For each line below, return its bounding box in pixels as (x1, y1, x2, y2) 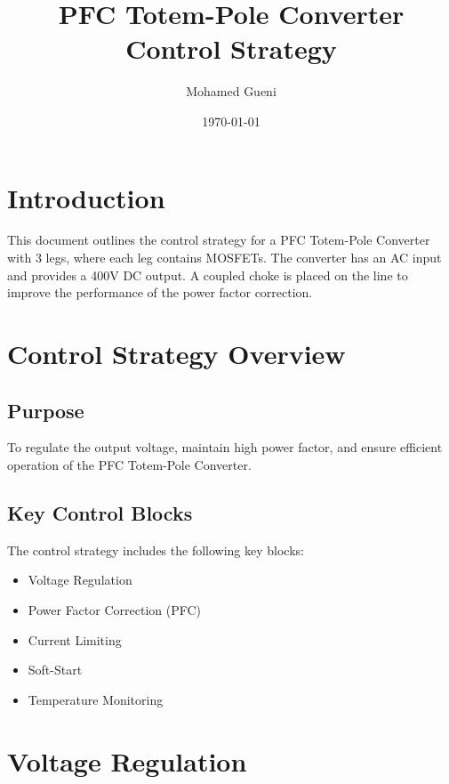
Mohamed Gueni (186, 82, 277, 101)
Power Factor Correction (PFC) (28, 600, 202, 618)
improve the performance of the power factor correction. (7, 283, 313, 302)
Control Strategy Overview (7, 335, 346, 371)
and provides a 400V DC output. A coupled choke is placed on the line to (7, 265, 408, 284)
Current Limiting (28, 630, 122, 649)
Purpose (7, 396, 84, 424)
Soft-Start (28, 660, 83, 679)
